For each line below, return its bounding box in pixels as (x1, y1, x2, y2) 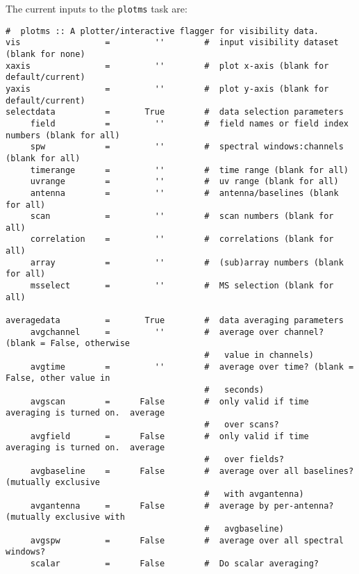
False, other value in (6, 373, 110, 384)
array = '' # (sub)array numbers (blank (30, 257, 344, 268)
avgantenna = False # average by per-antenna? (30, 500, 334, 511)
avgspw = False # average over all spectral (30, 535, 344, 546)
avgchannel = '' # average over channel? (30, 327, 324, 337)
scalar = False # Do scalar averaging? (30, 558, 319, 568)
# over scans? (204, 419, 279, 429)
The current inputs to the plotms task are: (6, 1, 187, 15)
